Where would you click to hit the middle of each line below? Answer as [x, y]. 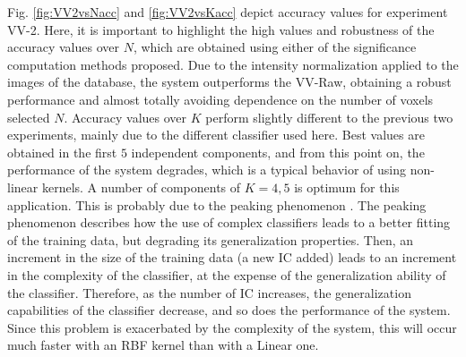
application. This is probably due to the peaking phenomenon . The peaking [217, 204]
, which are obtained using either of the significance [275, 47]
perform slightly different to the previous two [329, 117]
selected [29, 117]
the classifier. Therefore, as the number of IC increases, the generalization [209, 292]
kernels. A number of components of [141, 187]
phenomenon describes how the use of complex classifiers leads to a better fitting [229, 222]
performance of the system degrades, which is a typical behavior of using [207, 170]
